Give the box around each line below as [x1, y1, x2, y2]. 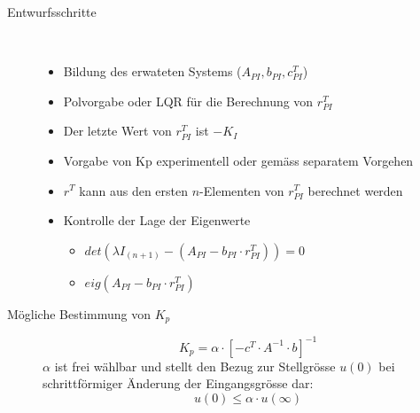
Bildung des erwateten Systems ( [63, 62, 242, 81]
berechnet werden [307, 181, 403, 199]
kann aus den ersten [79, 181, 188, 199]
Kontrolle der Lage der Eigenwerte [63, 211, 251, 230]
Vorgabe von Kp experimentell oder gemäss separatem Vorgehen [63, 151, 414, 169]
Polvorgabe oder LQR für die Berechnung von [63, 91, 314, 110]
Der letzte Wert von [63, 121, 172, 140]
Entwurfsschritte [7, 3, 97, 20]
